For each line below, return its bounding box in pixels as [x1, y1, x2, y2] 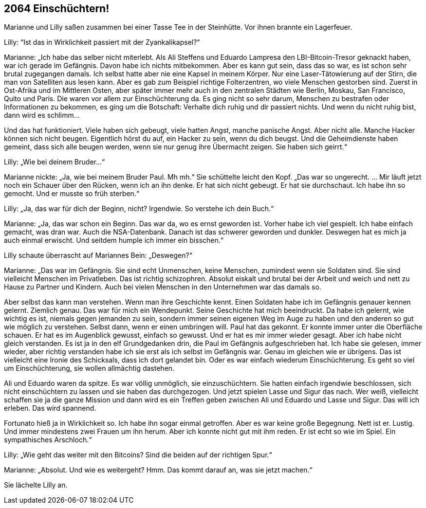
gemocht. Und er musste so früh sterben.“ [4, 189, 140, 198]
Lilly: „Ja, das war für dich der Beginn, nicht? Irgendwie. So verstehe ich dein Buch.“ [4, 204, 274, 213]
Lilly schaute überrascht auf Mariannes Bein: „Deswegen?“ [4, 251, 192, 260]
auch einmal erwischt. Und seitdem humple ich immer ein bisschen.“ [4, 236, 223, 245]
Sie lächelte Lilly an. [4, 481, 68, 490]
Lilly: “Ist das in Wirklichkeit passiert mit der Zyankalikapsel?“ [4, 38, 200, 47]
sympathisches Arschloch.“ [4, 435, 92, 444]
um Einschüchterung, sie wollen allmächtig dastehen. [4, 364, 175, 373]
